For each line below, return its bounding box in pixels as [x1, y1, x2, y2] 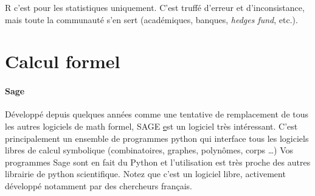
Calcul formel [5, 49, 120, 74]
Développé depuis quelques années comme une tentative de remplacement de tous [5, 108, 309, 121]
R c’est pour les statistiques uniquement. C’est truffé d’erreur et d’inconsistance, [5, 1, 305, 13]
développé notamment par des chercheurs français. [5, 179, 192, 192]
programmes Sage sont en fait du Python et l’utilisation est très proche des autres [5, 155, 311, 168]
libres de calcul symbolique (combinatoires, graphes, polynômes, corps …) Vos [5, 144, 294, 156]
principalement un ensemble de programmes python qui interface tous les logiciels [5, 131, 309, 144]
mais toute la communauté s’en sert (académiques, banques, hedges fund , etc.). [5, 13, 298, 26]
